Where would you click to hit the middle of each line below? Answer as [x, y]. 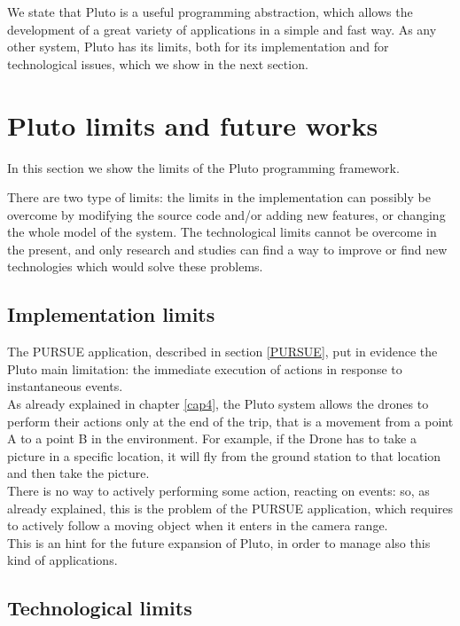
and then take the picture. [78, 473]
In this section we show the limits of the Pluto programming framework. [203, 167]
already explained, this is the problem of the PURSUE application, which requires [230, 508]
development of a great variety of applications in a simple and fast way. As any [222, 29]
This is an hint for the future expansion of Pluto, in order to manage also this [219, 542]
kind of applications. [62, 560]
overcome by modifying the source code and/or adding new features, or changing [226, 214]
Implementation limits [111, 314]
